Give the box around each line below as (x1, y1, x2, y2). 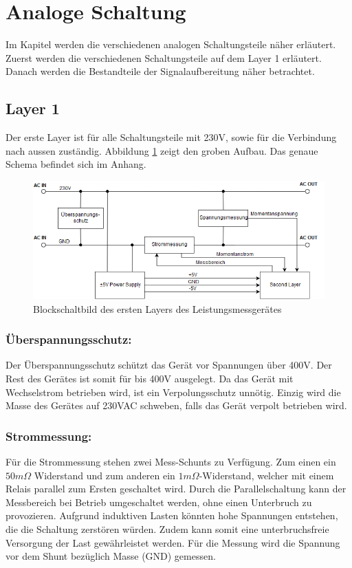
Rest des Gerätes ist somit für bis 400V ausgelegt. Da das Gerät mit (5, 371, 294, 385)
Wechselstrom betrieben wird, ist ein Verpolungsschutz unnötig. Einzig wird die (5, 384, 341, 399)
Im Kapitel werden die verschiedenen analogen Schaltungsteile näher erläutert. (5, 37, 336, 52)
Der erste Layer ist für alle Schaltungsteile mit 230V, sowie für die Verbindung (5, 130, 337, 144)
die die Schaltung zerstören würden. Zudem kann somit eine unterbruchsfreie (5, 521, 329, 536)
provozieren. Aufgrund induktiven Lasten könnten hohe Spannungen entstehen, (5, 508, 338, 523)
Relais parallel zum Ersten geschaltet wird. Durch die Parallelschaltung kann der (5, 481, 346, 496)
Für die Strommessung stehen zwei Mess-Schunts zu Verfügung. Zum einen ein (5, 455, 336, 468)
